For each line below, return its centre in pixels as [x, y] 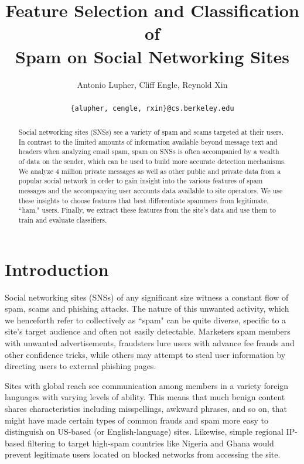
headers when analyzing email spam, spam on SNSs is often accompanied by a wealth [149, 151]
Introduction [57, 269]
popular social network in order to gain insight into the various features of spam [141, 181]
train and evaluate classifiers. [63, 220]
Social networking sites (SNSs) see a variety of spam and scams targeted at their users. [151, 132]
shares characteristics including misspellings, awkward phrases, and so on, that [146, 408]
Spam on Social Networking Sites [152, 56]
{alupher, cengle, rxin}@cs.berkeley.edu [152, 108]
